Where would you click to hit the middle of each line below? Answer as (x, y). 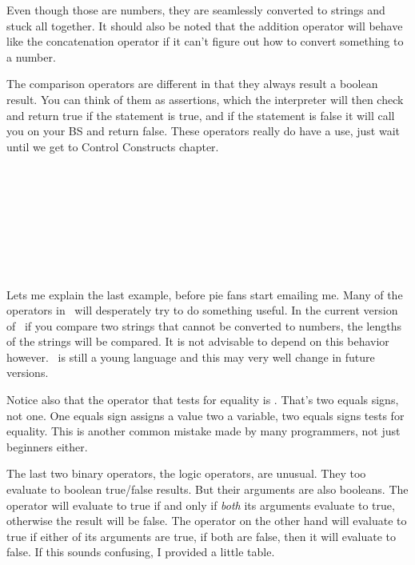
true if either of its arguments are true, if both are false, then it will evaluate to (201, 536)
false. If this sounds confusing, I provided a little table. (141, 552)
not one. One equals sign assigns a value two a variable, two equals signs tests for (206, 415)
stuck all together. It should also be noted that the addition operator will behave (205, 25)
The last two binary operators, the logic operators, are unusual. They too (186, 473)
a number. (31, 56)
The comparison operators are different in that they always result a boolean (192, 84)
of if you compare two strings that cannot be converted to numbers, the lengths (204, 325)
